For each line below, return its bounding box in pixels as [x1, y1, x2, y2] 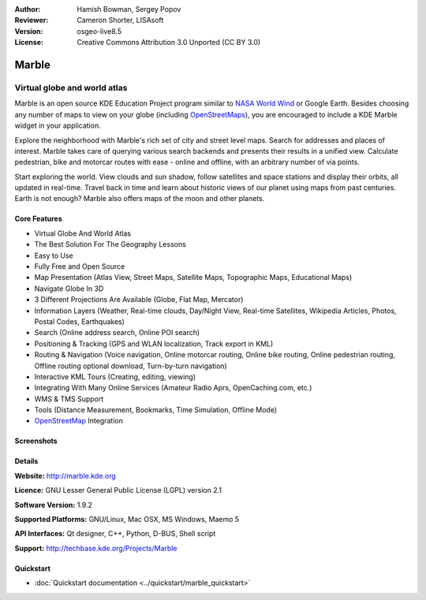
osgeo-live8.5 [77, 26, 122, 35]
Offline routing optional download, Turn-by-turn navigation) [34, 361, 228, 371]
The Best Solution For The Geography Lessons [34, 240, 187, 249]
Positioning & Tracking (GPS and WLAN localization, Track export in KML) [34, 339, 274, 348]
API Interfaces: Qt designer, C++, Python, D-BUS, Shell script [14, 529, 216, 539]
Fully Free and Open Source [34, 262, 125, 271]
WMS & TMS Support [34, 394, 104, 404]
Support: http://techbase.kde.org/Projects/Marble [14, 543, 177, 553]
